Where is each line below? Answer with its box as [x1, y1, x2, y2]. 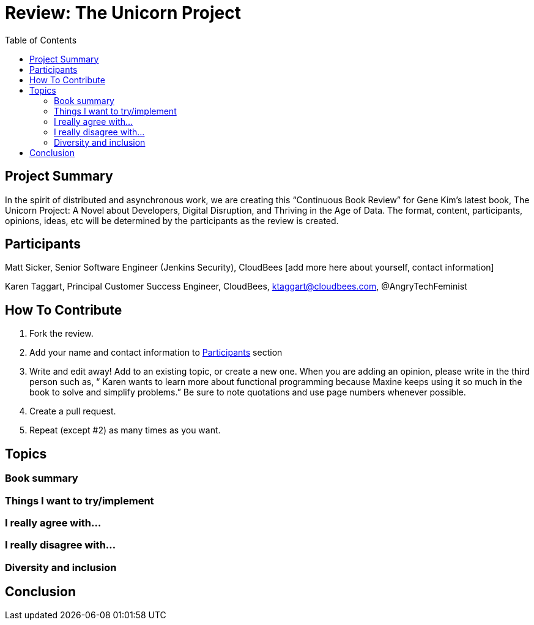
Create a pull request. [29, 406, 116, 417]
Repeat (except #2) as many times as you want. [29, 425, 221, 436]
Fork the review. [29, 328, 94, 339]
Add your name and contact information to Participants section [29, 347, 283, 358]
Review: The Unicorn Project [5, 2, 241, 23]
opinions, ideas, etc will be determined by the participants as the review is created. [5, 215, 339, 226]
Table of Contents [5, 34, 77, 45]
